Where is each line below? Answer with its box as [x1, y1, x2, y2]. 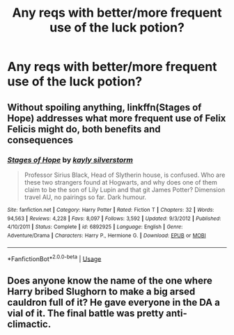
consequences [7, 134, 74, 146]
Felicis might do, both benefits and [7, 123, 161, 135]
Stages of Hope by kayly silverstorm [7, 155, 134, 164]
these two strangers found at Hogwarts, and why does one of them [24, 178, 217, 186]
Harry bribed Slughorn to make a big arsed [7, 286, 196, 297]
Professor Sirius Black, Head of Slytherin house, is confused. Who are [24, 171, 226, 179]
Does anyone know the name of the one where [7, 274, 212, 286]
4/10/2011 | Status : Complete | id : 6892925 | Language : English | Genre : [7, 224, 183, 231]
